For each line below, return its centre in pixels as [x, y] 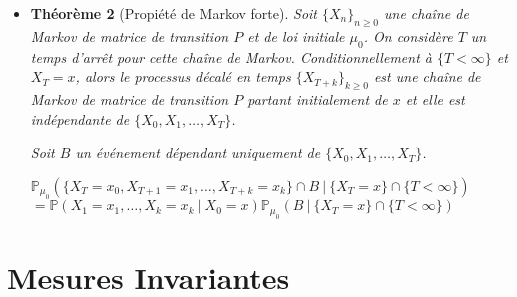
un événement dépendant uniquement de [198, 152]
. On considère [408, 35]
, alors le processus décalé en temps [183, 76]
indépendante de [80, 118]
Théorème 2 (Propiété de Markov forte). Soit [173, 13]
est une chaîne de [427, 76]
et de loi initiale [296, 35]
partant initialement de [317, 98]
